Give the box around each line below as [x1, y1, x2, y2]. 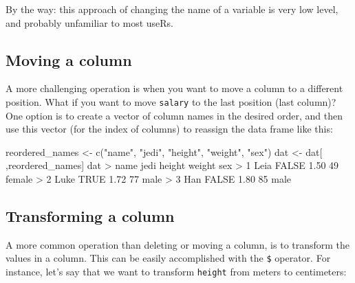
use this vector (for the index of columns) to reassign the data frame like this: [6, 122, 333, 136]
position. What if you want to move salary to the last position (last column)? [6, 94, 336, 109]
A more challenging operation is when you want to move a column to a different [6, 81, 343, 95]
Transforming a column [6, 205, 175, 226]
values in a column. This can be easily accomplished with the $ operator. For [6, 251, 331, 265]
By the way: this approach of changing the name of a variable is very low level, [6, 2, 338, 16]
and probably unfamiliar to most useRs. [6, 15, 173, 30]
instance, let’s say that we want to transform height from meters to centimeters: [6, 264, 347, 279]
